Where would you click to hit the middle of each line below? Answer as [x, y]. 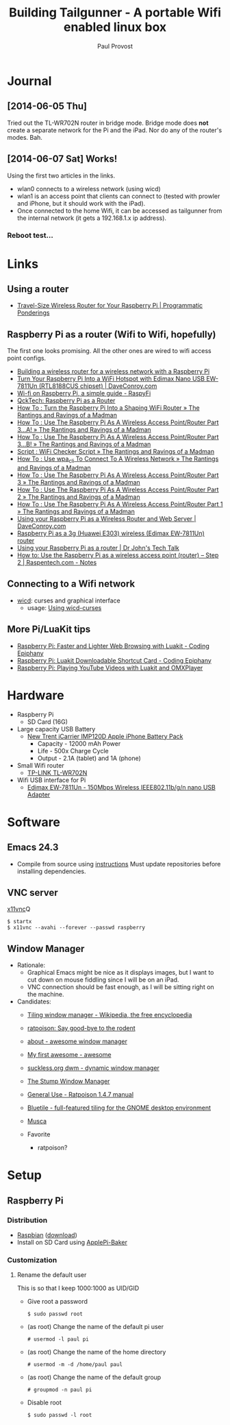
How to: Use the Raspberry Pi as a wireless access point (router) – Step [118, 555]
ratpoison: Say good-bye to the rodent [81, 1028]
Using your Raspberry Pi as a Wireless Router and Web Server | [106, 519]
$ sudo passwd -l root [60, 1415]
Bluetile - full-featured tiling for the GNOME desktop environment [119, 1108]
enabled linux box [115, 27]
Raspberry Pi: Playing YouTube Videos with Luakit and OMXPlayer [110, 668]
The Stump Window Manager [68, 1082]
